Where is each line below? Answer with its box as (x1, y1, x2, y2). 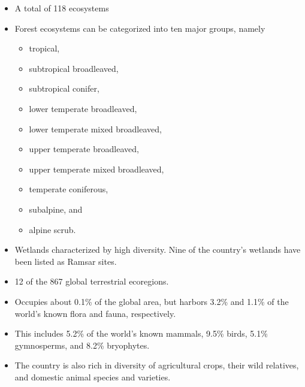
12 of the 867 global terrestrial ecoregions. (14, 275, 169, 288)
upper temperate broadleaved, (29, 143, 139, 155)
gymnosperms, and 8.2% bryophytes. (14, 338, 150, 351)
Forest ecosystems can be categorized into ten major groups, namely (14, 22, 265, 34)
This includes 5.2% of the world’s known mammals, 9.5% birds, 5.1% (14, 327, 268, 340)
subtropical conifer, (29, 82, 99, 95)
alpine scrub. (29, 223, 76, 235)
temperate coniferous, (29, 183, 108, 195)
